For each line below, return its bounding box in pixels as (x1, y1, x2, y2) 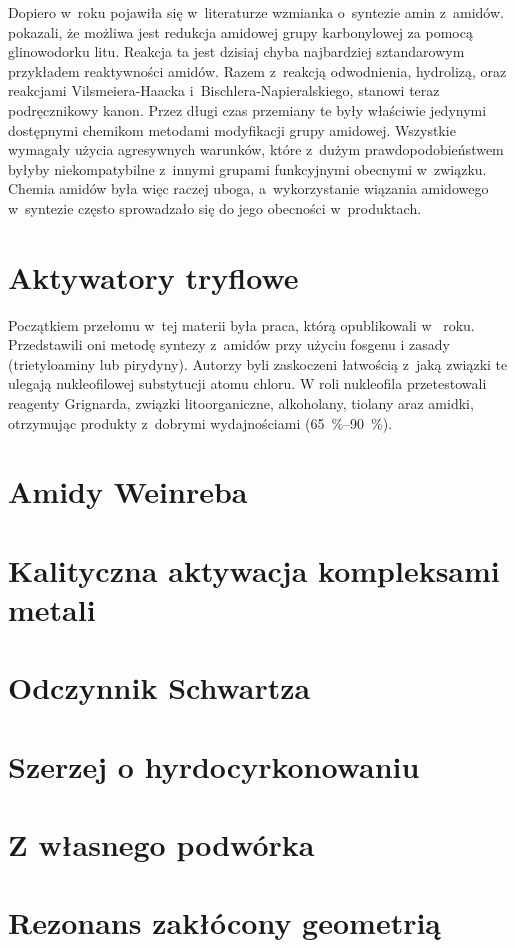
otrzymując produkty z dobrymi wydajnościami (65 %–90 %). (8, 412, 393, 433)
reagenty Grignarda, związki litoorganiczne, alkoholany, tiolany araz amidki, (8, 393, 474, 414)
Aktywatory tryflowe (8, 256, 299, 297)
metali (8, 588, 96, 629)
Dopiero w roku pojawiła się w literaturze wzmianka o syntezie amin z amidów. (8, 2, 504, 22)
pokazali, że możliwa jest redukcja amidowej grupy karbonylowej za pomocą (8, 21, 473, 42)
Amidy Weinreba (8, 471, 248, 512)
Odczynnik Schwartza (8, 667, 311, 708)
